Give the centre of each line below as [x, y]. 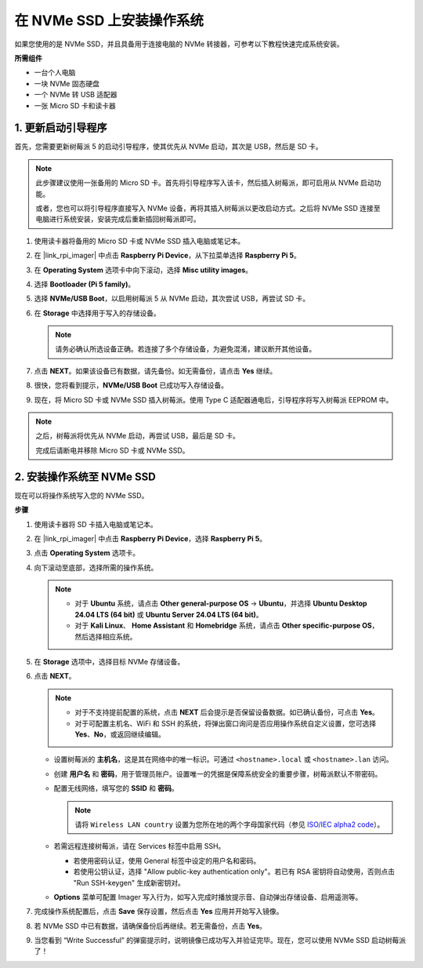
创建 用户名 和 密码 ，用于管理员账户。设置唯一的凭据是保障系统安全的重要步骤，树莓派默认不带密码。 [218, 773]
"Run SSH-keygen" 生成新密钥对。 [129, 882]
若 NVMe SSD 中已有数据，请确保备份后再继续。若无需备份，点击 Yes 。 [150, 926]
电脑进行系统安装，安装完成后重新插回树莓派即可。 [118, 219]
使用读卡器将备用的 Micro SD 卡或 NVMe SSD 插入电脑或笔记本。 [139, 241]
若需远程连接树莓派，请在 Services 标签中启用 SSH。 [139, 846]
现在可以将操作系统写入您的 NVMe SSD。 [81, 495]
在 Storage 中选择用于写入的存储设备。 [97, 313]
